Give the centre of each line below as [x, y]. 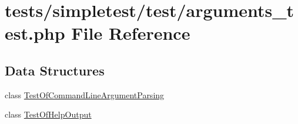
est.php [35, 33]
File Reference [131, 33]
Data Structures [55, 70]
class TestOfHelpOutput [48, 114]
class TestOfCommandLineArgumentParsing [85, 94]
